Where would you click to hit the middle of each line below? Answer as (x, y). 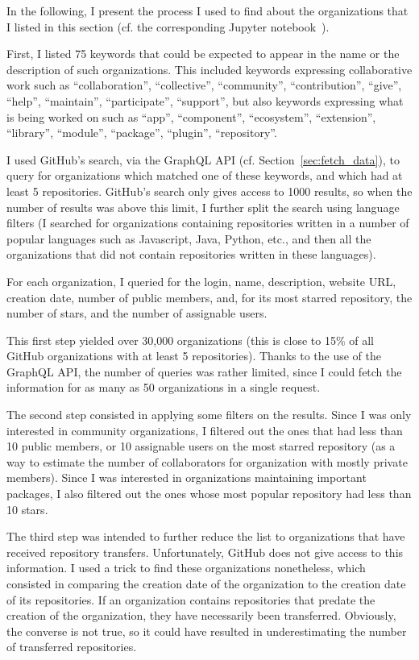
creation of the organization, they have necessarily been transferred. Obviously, (201, 615)
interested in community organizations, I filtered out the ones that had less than (205, 430)
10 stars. (27, 509)
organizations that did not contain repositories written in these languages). (191, 254)
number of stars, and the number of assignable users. (137, 313)
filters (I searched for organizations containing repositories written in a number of (208, 223)
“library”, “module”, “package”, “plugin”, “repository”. (142, 133)
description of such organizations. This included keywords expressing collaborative (209, 69)
